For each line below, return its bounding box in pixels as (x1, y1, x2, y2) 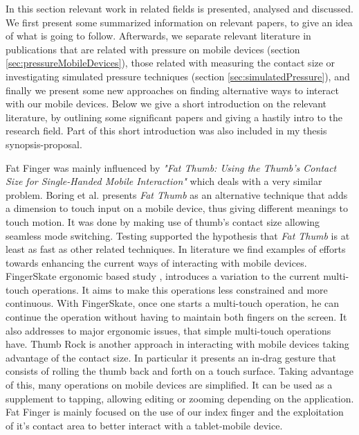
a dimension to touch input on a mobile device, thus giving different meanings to (6, 201, 348, 215)
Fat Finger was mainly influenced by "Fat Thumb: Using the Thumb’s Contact (6, 160, 337, 175)
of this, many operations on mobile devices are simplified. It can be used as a (6, 378, 333, 392)
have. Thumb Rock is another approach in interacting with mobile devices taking (6, 337, 349, 351)
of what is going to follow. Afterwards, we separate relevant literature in (6, 28, 311, 43)
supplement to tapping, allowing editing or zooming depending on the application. (6, 391, 354, 405)
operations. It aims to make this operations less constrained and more (32, 282, 328, 296)
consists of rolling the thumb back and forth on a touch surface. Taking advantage (6, 364, 353, 378)
